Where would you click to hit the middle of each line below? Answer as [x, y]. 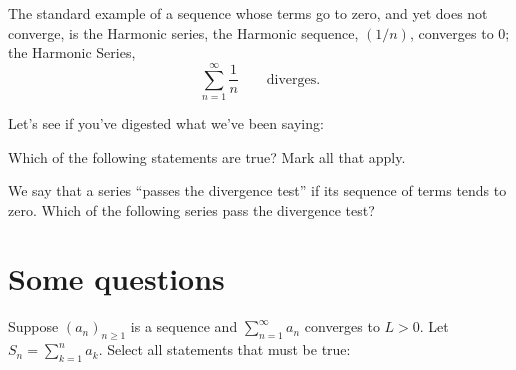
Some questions [116, 278]
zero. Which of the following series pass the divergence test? [191, 209]
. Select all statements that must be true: [224, 349]
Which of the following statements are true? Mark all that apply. [207, 156]
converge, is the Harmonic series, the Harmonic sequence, [183, 32]
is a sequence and [184, 326]
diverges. [293, 79]
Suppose [33, 326]
